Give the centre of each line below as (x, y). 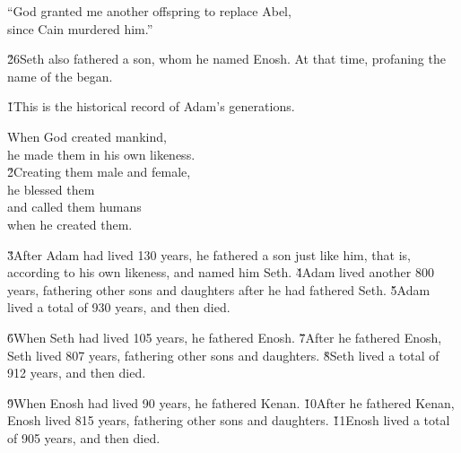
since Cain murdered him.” (80, 28)
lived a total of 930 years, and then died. (119, 307)
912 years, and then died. (77, 373)
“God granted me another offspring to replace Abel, (149, 11)
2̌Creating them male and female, (99, 172)
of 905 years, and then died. (84, 437)
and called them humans (74, 207)
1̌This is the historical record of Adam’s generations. (151, 106)
